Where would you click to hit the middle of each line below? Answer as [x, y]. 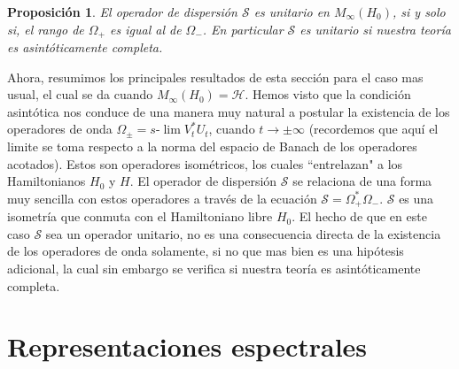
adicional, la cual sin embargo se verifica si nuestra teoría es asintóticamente [214, 269]
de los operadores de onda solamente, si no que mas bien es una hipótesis [206, 251]
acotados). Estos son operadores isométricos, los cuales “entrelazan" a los [205, 163]
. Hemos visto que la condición [328, 94]
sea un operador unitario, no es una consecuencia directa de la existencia [243, 233]
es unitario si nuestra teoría [375, 29]
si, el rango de [46, 29]
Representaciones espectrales [187, 346]
